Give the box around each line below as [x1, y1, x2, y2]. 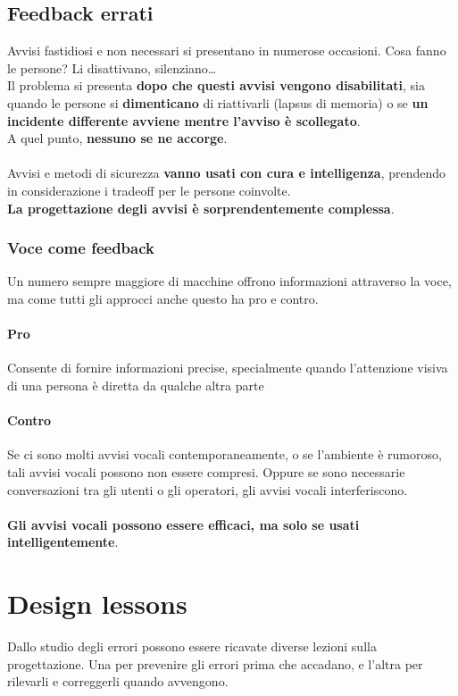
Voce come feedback [7, 237, 154, 259]
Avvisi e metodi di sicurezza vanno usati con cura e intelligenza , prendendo [7, 164, 446, 182]
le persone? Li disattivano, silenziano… [7, 58, 217, 77]
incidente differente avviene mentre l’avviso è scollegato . [7, 111, 361, 130]
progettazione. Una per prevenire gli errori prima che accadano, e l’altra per [7, 654, 423, 673]
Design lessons [7, 585, 187, 622]
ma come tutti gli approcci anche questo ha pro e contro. [7, 289, 319, 307]
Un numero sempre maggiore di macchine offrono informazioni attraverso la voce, [7, 272, 452, 290]
